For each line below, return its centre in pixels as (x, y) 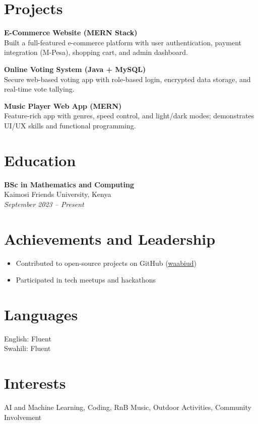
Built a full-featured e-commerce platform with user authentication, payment (123, 42)
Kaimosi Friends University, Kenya (58, 194)
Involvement (23, 417)
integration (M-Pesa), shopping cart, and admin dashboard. (96, 52)
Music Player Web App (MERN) (63, 105)
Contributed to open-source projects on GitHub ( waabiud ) (106, 263)
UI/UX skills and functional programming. (70, 125)
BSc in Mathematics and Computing (69, 184)
